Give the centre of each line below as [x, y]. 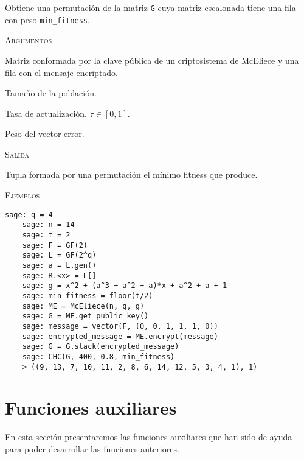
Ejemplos [22, 195]
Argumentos [28, 40]
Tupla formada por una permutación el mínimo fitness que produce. [131, 174]
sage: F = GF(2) [55, 245]
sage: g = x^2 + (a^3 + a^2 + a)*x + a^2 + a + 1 [125, 286]
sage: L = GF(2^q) [59, 255]
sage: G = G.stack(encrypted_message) [101, 347]
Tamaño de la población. [51, 93]
